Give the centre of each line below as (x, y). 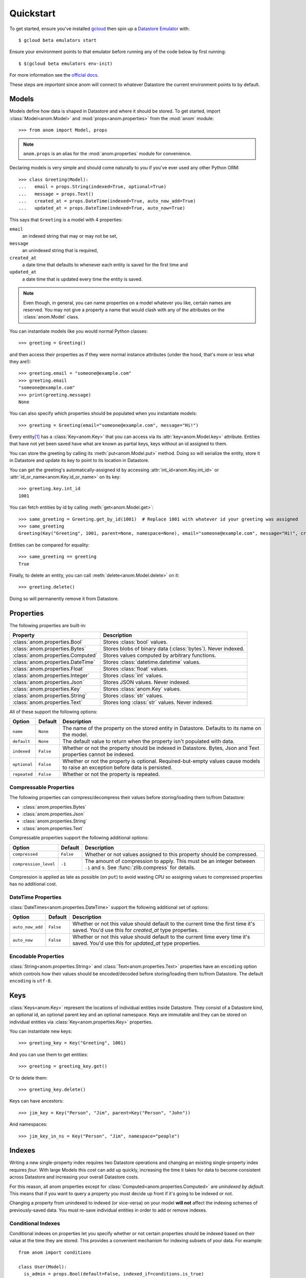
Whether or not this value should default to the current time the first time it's (163, 924)
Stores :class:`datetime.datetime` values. (152, 662)
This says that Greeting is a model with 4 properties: (66, 219)
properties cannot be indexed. (99, 755)
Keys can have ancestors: (36, 1101)
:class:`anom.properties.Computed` (55, 655)
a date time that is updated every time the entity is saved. (82, 279)
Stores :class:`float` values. (135, 669)
